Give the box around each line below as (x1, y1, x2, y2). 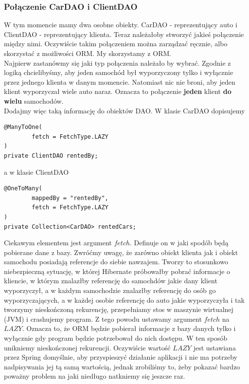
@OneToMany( (4, 185, 42, 192)
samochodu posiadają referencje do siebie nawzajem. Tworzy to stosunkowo (4, 256, 228, 267)
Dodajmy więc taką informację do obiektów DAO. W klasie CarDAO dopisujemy (4, 105, 245, 115)
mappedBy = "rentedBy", (32, 194, 108, 201)
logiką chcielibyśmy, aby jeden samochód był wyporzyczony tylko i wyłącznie (4, 67, 233, 77)
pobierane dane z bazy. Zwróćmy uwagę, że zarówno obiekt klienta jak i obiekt (4, 247, 238, 257)
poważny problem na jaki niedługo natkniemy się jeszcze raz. (4, 371, 185, 381)
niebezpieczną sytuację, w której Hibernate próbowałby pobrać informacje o (4, 266, 231, 276)
